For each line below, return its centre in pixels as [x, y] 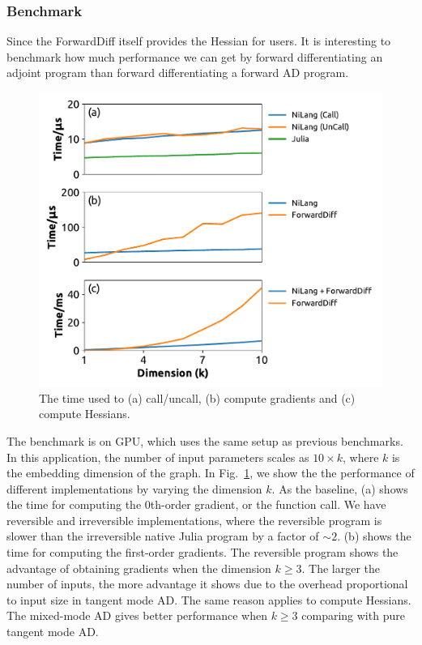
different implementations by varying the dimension [134, 488]
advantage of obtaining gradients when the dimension [139, 568]
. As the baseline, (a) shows [340, 488]
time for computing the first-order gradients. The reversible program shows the [202, 552]
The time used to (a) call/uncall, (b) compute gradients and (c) [197, 397]
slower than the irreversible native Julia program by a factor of [163, 536]
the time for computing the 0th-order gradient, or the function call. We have [196, 504]
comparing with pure [353, 615]
